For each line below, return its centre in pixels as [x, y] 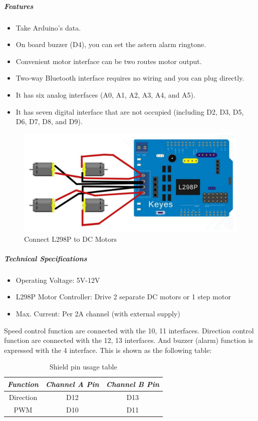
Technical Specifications [46, 258]
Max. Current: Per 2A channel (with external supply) [98, 313]
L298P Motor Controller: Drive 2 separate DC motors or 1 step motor [123, 297]
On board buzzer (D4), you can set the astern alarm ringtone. [111, 44]
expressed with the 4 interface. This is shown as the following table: [108, 350]
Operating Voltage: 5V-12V [58, 280]
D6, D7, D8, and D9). [49, 121]
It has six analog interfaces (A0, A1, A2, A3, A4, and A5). [105, 94]
